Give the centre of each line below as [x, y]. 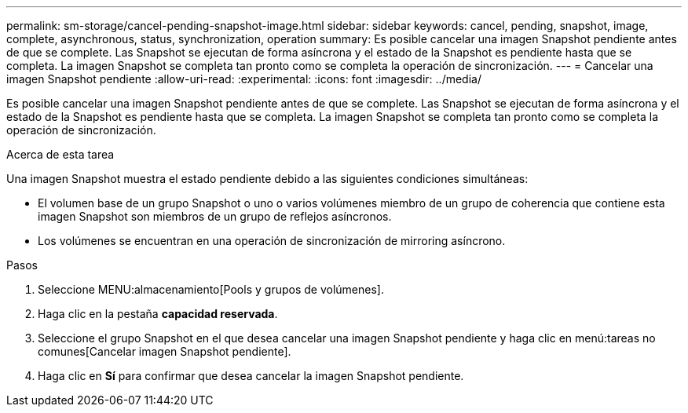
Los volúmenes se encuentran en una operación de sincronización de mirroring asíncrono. [272, 241]
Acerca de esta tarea [60, 154]
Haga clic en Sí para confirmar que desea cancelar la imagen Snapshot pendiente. [251, 376]
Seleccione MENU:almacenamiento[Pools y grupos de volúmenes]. [211, 289]
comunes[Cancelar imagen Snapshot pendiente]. [165, 351]
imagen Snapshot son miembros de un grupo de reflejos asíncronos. [215, 216]
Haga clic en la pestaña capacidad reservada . [158, 314]
